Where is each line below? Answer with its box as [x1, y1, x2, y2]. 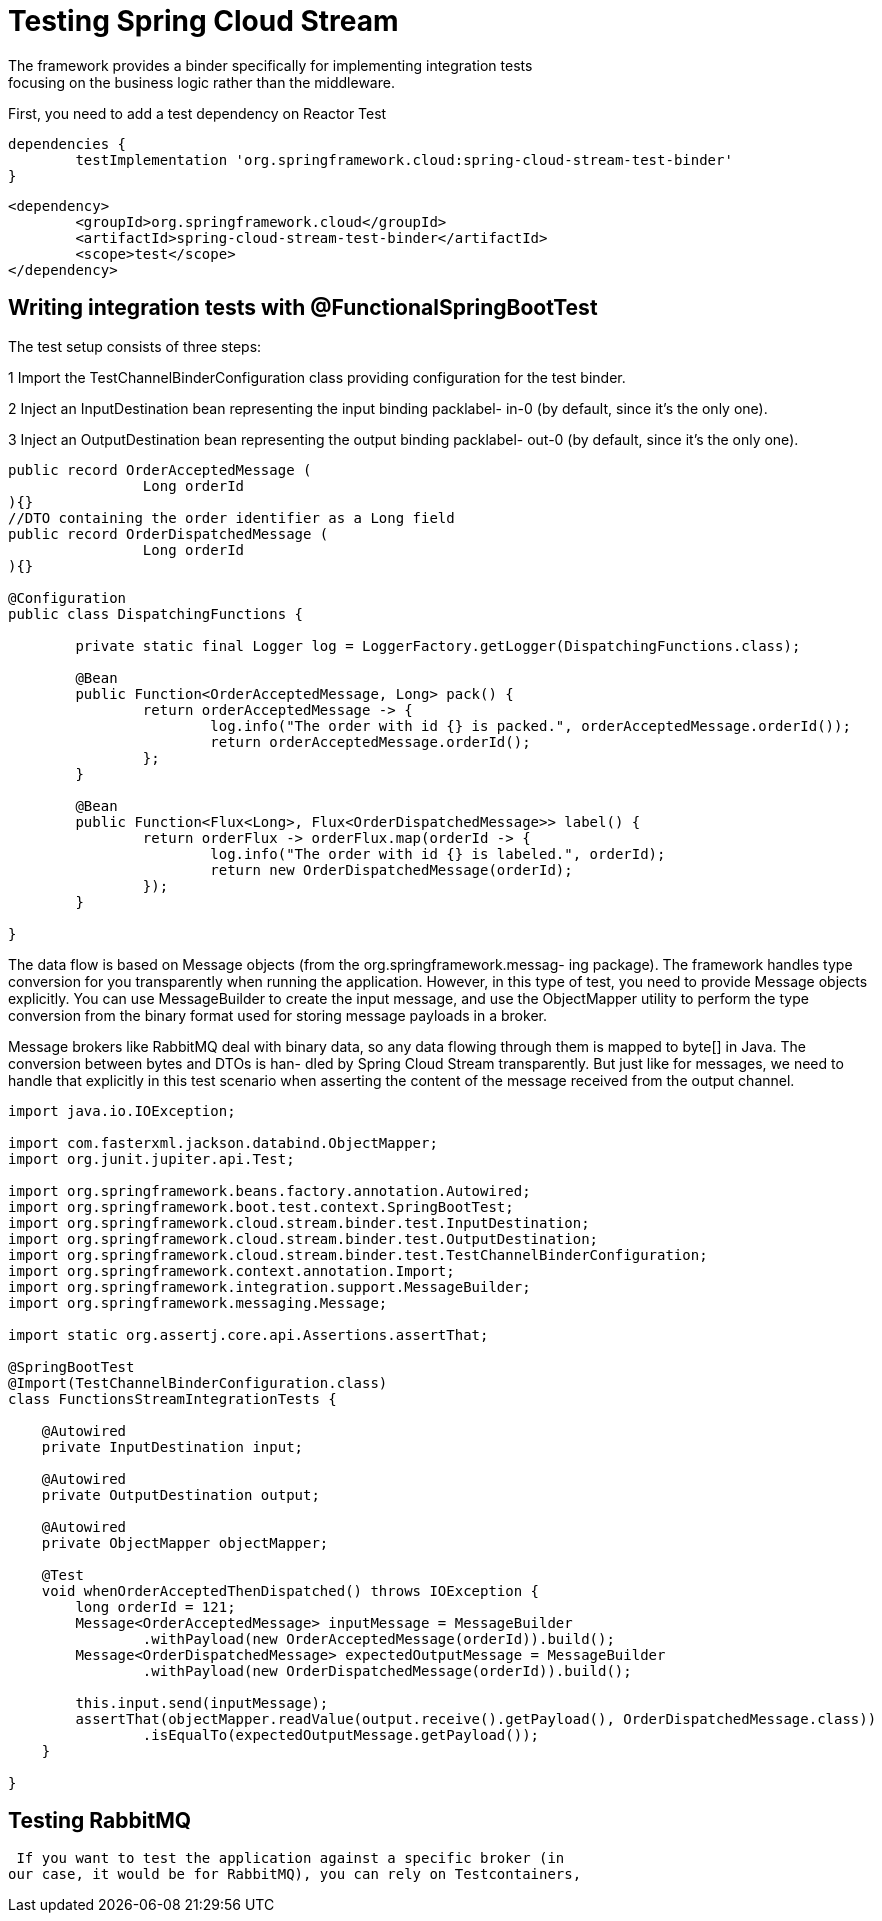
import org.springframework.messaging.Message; [8, 1294, 388, 1311]
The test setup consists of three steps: [8, 337, 262, 355]
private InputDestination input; [41, 1438, 304, 1455]
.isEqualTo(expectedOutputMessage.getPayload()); [142, 1726, 540, 1743]
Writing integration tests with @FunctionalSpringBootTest [8, 295, 598, 321]
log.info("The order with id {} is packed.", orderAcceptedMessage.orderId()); [210, 717, 851, 734]
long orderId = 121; [75, 1598, 236, 1615]
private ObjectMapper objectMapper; [41, 1534, 329, 1551]
